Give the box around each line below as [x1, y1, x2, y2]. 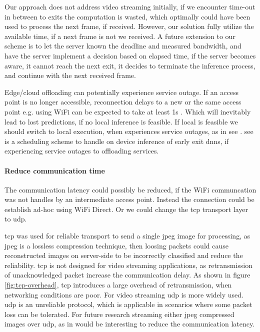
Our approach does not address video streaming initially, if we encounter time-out [4, 1, 255, 11]
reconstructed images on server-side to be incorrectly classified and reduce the [4, 250, 243, 260]
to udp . [4, 213, 27, 224]
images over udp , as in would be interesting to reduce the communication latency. [4, 318, 255, 329]
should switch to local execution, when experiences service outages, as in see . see [4, 126, 253, 136]
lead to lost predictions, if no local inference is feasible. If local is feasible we [4, 116, 238, 126]
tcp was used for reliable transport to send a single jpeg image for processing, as [4, 230, 250, 241]
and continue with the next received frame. [4, 70, 136, 80]
